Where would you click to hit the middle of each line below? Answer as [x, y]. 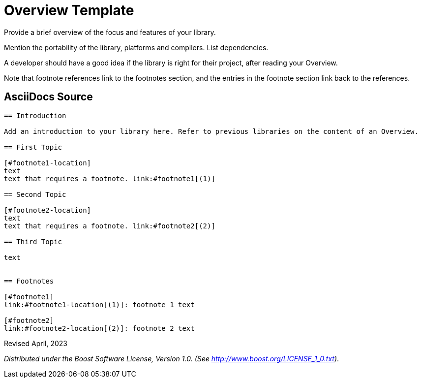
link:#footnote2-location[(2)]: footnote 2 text [99, 328]
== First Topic [33, 147]
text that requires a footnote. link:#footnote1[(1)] [110, 178]
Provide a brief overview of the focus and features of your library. [110, 32]
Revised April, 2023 [36, 343]
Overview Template [69, 10]
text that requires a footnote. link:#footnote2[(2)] [110, 226]
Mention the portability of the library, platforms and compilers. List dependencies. [136, 47]
